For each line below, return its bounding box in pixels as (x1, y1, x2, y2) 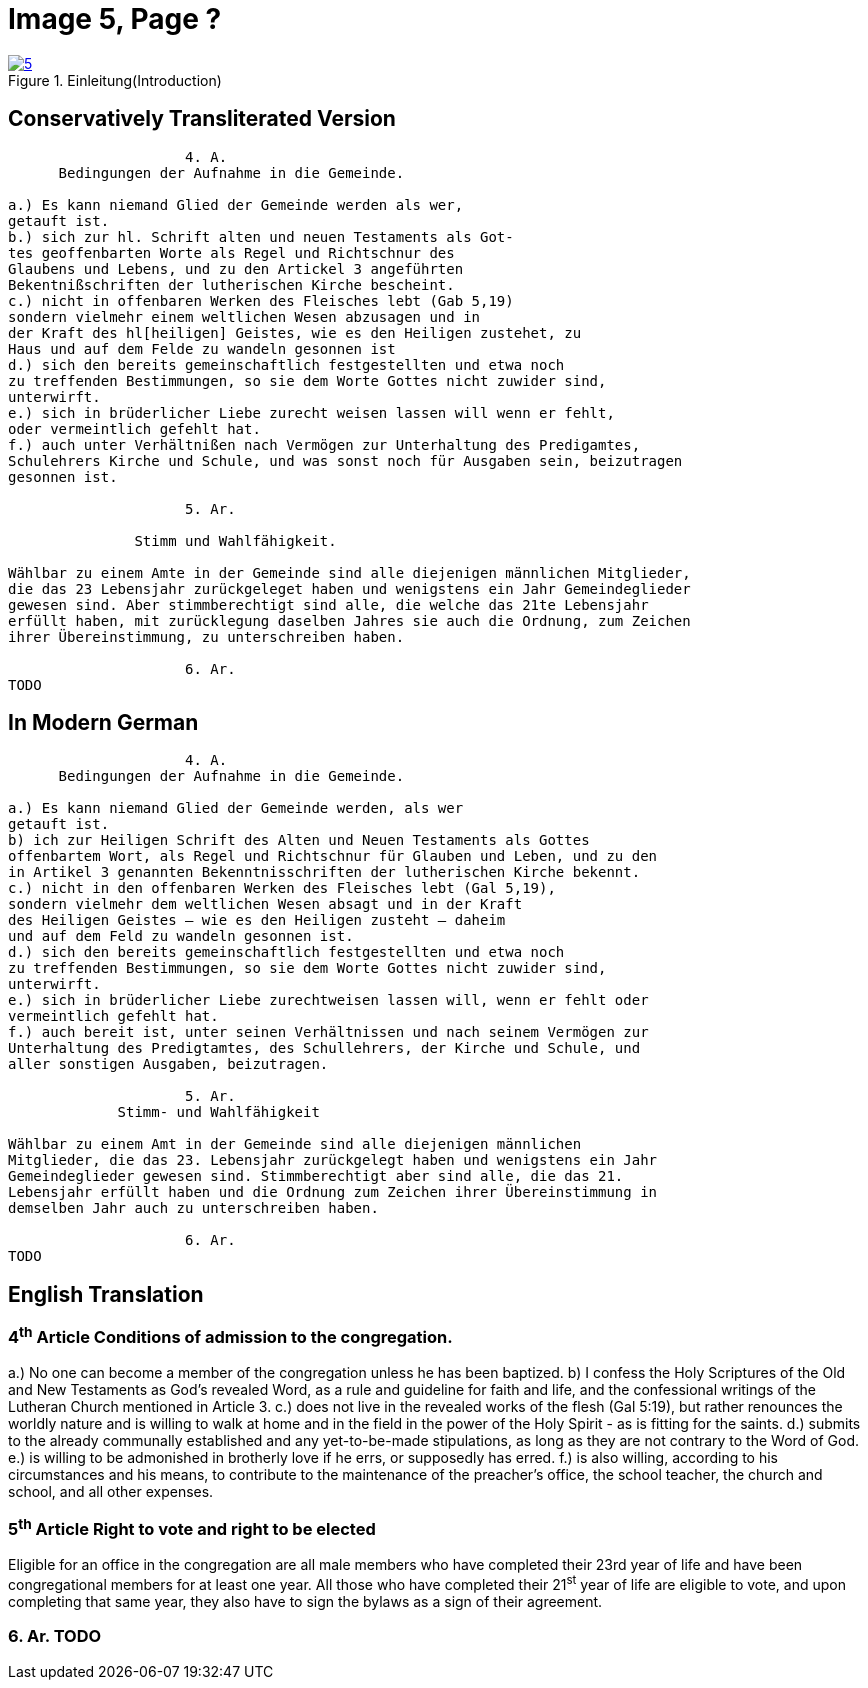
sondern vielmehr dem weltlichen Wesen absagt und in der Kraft (8, 896, 523, 913)
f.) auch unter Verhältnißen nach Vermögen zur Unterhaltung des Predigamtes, (8, 436, 641, 453)
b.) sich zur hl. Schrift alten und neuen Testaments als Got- (8, 228, 514, 245)
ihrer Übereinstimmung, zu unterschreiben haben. (8, 628, 405, 645)
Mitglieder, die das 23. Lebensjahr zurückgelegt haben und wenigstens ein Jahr (8, 1152, 658, 1169)
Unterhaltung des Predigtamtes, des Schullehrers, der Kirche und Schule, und (8, 1040, 641, 1057)
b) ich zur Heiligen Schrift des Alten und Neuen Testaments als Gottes (8, 832, 590, 849)
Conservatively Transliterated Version (8, 106, 396, 132)
